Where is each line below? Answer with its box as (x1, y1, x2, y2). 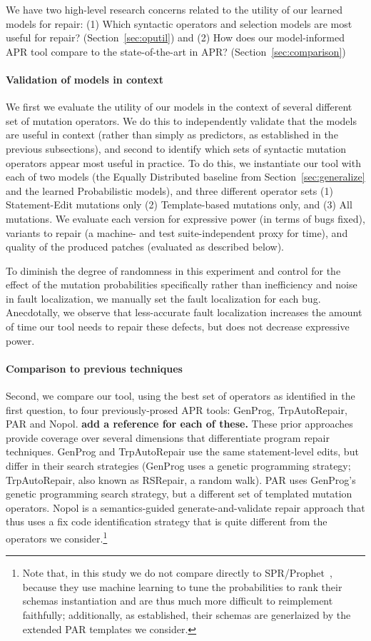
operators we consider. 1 (6, 529, 108, 545)
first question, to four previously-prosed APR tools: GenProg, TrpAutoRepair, (6, 402, 347, 417)
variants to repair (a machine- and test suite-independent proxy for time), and (6, 225, 348, 240)
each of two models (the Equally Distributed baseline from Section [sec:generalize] (6, 169, 365, 184)
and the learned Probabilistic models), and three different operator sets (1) (6, 183, 333, 198)
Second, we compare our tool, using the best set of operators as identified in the (6, 388, 355, 403)
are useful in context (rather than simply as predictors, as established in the (6, 127, 338, 142)
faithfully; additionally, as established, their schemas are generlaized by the (22, 607, 351, 622)
